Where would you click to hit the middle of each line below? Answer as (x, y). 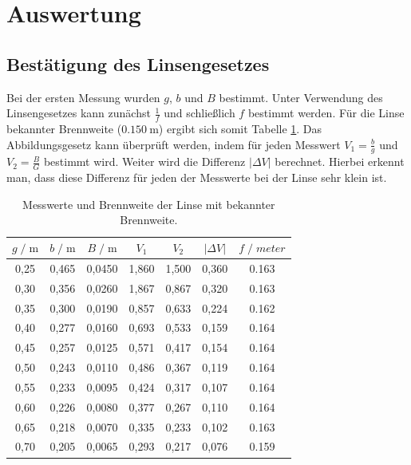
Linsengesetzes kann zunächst (79, 113)
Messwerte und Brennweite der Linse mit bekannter (149, 204)
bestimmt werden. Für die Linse (326, 113)
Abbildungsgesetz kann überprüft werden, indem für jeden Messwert (174, 144)
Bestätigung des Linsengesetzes (138, 63)
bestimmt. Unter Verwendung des (301, 97)
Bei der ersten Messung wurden (83, 97)
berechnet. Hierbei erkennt (340, 162)
